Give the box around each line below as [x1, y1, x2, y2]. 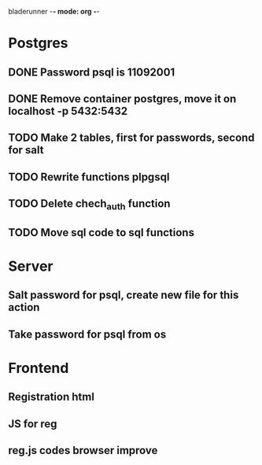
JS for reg [8, 417, 57, 430]
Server [8, 257, 54, 275]
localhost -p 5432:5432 [8, 104, 128, 117]
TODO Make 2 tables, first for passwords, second [8, 131, 255, 145]
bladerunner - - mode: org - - [8, 7, 100, 16]
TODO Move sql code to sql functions [8, 226, 195, 239]
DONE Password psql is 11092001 [8, 65, 175, 79]
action [8, 301, 40, 314]
